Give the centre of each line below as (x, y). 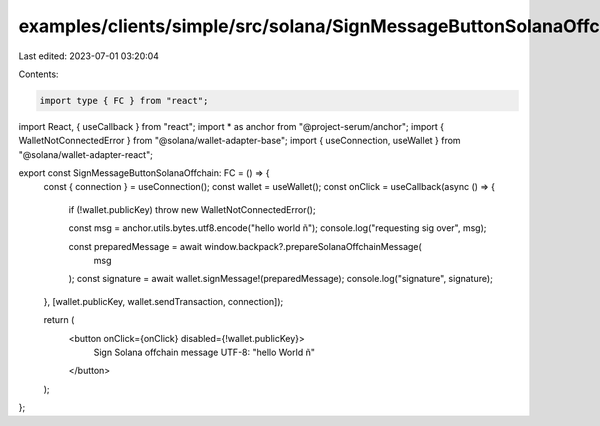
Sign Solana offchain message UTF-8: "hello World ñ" (204, 352)
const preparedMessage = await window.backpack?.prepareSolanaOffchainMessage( (245, 246)
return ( (59, 320)
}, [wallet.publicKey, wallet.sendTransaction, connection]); (163, 301)
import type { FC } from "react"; (124, 100)
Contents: (38, 74)
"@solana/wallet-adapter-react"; (86, 154)
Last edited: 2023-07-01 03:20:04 (89, 56)
